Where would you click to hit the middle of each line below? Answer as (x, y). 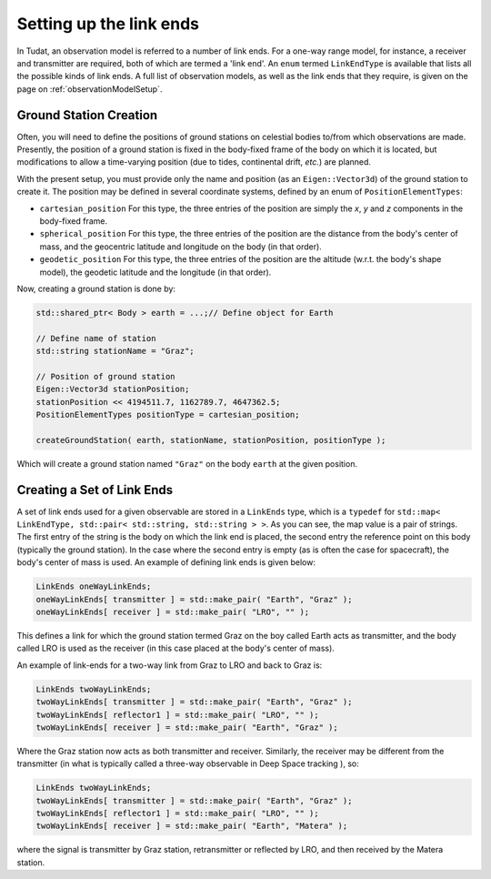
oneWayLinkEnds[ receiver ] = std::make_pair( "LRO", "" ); (173, 612)
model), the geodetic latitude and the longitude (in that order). (155, 272)
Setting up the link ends (108, 24)
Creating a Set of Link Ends (95, 490)
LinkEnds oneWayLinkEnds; (94, 586)
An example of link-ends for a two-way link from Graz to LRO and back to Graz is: (170, 665)
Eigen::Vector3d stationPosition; (113, 389)
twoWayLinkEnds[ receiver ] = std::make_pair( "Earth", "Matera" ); (192, 826)
